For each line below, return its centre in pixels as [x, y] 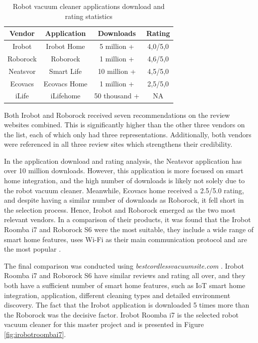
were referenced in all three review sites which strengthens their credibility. [118, 144]
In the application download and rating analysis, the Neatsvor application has [123, 161]
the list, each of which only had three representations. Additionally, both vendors [128, 134]
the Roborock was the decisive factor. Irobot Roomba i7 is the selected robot [121, 314]
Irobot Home [65, 46]
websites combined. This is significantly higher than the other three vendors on [125, 125]
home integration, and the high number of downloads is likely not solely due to [125, 180]
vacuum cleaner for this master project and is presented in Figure [104, 324]
